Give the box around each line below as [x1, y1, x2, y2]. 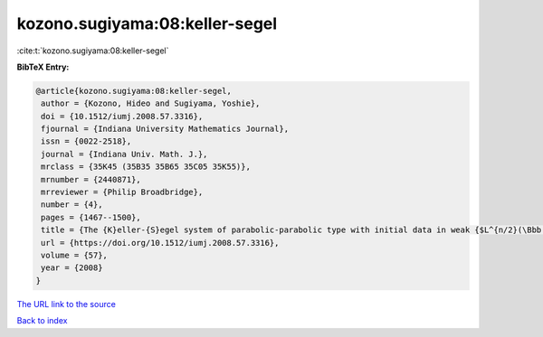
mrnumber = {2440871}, [41, 174, 142, 184]
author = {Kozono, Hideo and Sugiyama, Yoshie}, [41, 98, 261, 108]
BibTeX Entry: [16, 61, 70, 72]
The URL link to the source [16, 298, 117, 309]
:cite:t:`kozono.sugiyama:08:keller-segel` [16, 45, 169, 56]
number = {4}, [41, 200, 103, 210]
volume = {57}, [41, 250, 109, 260]
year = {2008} [41, 263, 103, 273]
